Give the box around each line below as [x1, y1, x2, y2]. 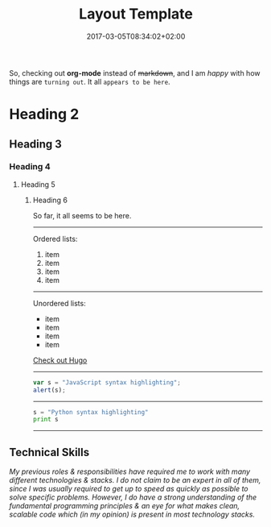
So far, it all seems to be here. [32, 210, 132, 220]
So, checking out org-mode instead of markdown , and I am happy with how [9, 68, 261, 77]
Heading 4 [9, 161, 51, 172]
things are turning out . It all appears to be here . [9, 77, 171, 86]
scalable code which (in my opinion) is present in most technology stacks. [9, 509, 256, 520]
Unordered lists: [32, 298, 87, 308]
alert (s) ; [32, 386, 67, 394]
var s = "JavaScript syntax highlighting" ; [32, 378, 182, 387]
